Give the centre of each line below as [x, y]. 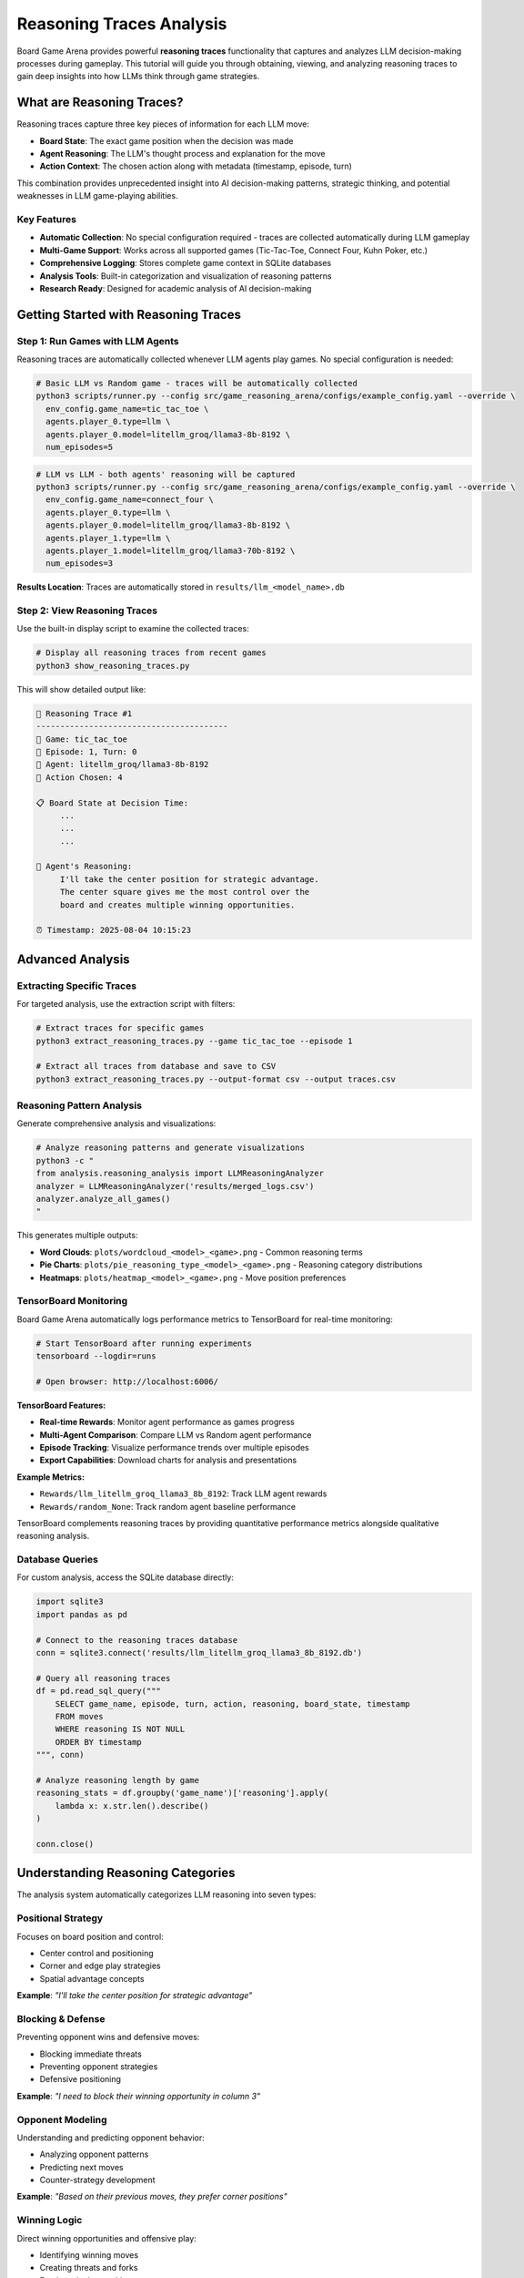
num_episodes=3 [80, 564]
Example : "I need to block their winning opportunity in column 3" [139, 2096]
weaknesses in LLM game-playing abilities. [97, 196]
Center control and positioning [96, 1953]
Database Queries [58, 1560]
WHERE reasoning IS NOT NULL [120, 1729]
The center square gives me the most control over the [185, 892]
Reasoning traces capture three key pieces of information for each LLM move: [163, 124]
